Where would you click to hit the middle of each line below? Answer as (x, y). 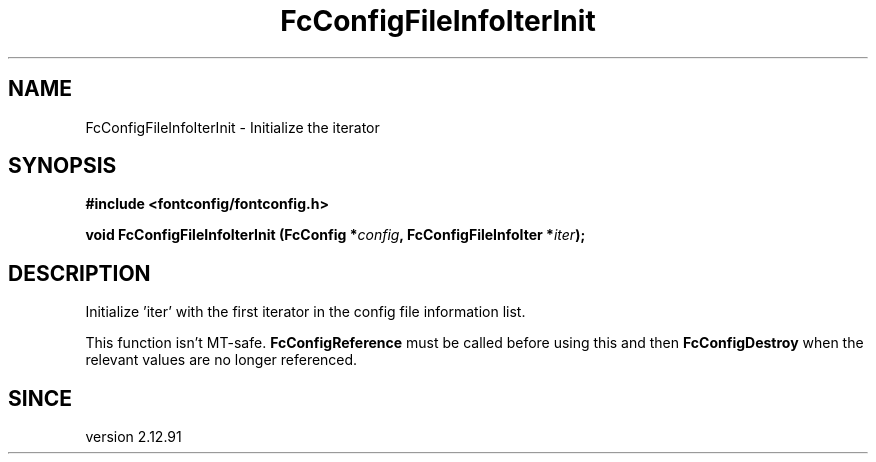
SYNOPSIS (62, 166)
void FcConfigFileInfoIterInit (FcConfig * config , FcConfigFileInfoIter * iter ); (335, 235)
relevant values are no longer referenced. (221, 360)
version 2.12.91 (133, 437)
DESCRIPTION (79, 273)
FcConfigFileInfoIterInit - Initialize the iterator (232, 127)
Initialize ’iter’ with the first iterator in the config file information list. (305, 312)
